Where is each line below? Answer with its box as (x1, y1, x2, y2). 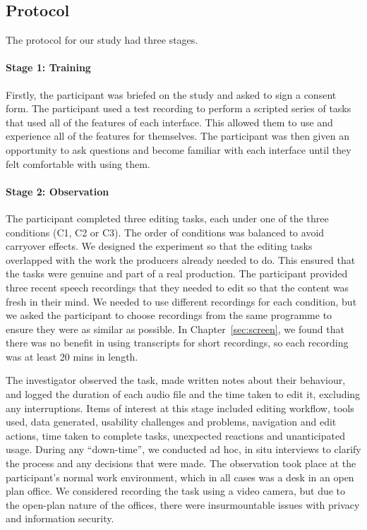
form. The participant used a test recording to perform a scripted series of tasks (6, 101, 351, 116)
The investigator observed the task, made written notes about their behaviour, (6, 373, 346, 387)
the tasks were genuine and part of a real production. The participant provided (6, 266, 348, 281)
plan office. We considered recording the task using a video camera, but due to (6, 483, 346, 498)
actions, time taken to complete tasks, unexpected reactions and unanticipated (6, 428, 345, 442)
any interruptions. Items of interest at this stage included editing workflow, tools (6, 400, 354, 415)
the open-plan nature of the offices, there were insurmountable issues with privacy (6, 497, 360, 512)
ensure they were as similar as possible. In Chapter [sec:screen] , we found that (6, 321, 344, 336)
